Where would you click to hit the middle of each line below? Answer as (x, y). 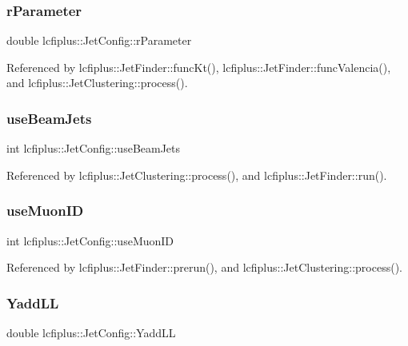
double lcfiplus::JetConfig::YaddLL (91, 333)
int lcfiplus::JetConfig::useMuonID (90, 240)
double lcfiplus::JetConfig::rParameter (99, 40)
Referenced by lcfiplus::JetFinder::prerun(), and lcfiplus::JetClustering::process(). (204, 267)
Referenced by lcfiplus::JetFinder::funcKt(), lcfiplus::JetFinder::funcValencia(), (199, 67)
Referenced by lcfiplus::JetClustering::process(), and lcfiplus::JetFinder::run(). (197, 175)
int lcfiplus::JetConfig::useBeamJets (94, 148)
